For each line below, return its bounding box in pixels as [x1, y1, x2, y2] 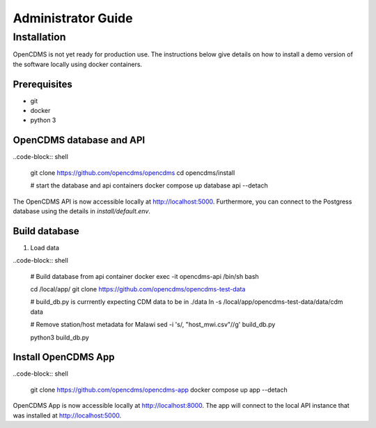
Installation [13, 31, 66, 43]
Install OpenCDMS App [13, 351, 115, 363]
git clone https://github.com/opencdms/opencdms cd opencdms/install [30, 168, 235, 177]
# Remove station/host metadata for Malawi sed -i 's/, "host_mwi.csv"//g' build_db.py [30, 321, 276, 329]
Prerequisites [13, 78, 72, 90]
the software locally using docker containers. [13, 60, 143, 68]
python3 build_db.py [30, 333, 90, 342]
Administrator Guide [13, 10, 133, 26]
